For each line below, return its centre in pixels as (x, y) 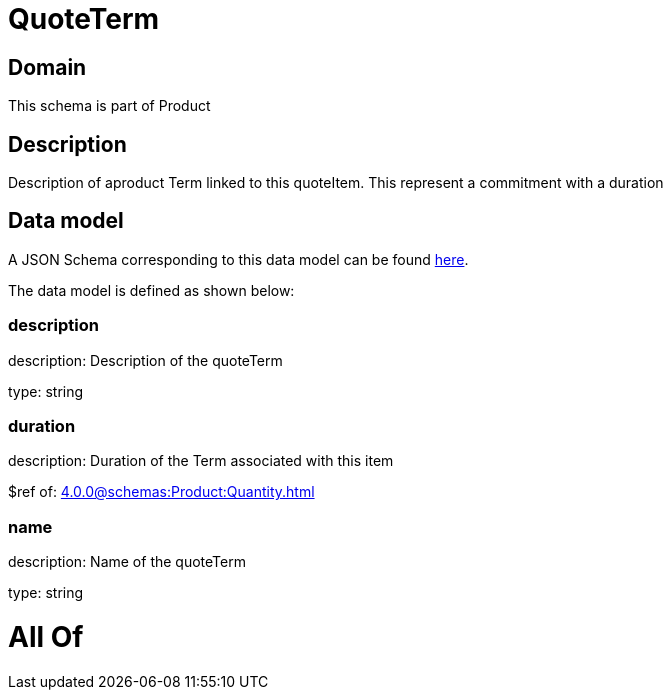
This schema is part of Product (109, 106)
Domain (47, 67)
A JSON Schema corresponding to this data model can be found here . (238, 259)
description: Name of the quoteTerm (127, 562)
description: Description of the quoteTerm (145, 360)
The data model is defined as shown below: (151, 290)
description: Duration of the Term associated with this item (201, 461)
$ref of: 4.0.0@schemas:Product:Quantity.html (161, 492)
